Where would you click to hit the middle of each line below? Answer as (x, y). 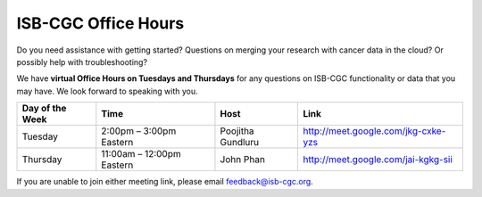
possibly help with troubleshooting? (82, 62)
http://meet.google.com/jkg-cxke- (374, 131)
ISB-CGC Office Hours (100, 23)
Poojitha (237, 131)
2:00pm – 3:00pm (139, 131)
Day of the (44, 109)
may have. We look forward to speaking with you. (107, 91)
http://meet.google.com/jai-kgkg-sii (378, 160)
